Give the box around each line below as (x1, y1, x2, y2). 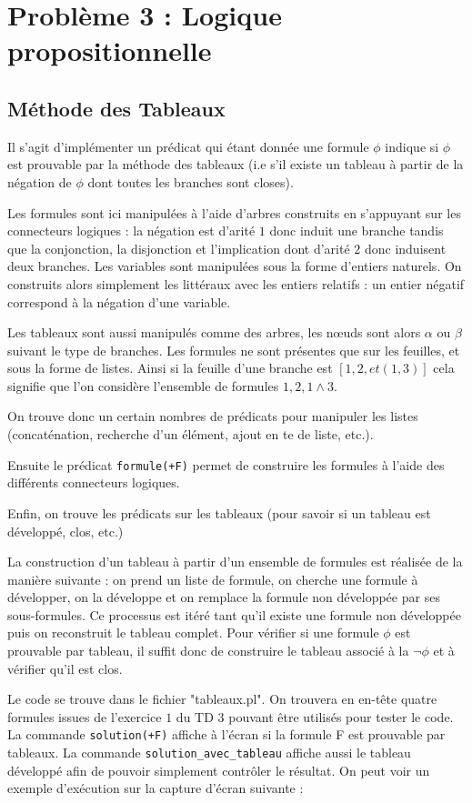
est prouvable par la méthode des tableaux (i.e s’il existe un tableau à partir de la (7, 155, 464, 174)
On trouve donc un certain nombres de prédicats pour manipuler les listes (7, 407, 418, 426)
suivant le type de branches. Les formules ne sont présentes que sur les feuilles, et (7, 340, 460, 359)
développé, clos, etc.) (7, 521, 124, 540)
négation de (7, 172, 72, 191)
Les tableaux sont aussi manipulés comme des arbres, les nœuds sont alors (7, 323, 421, 342)
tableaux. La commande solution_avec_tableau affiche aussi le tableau (7, 743, 411, 762)
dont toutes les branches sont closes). (87, 172, 294, 191)
